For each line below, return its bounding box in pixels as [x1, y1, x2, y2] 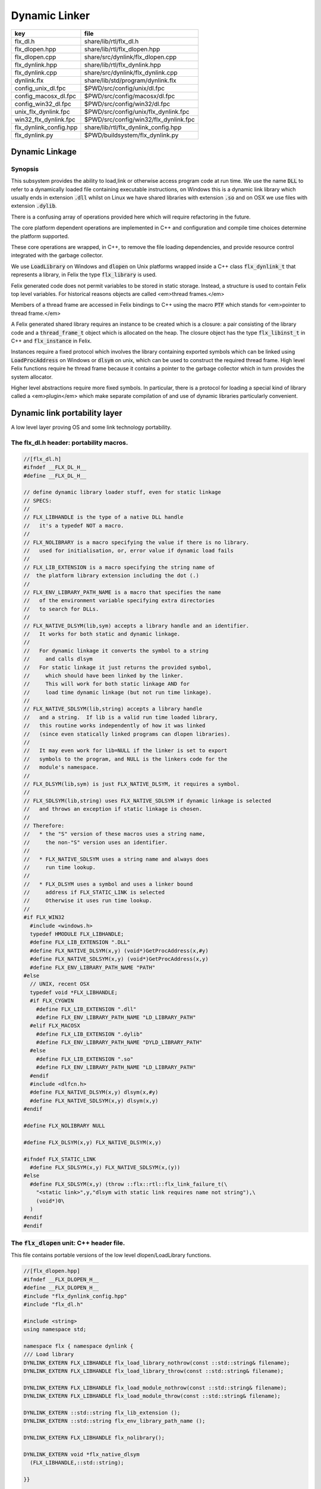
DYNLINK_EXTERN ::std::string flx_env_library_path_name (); [23, 1418, 206, 1425]
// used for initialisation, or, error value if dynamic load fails [23, 547, 234, 554]
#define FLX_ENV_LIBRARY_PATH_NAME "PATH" [30, 964, 156, 971]
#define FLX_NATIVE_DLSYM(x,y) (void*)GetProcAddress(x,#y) [30, 947, 209, 954]
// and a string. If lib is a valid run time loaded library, [23, 714, 218, 721]
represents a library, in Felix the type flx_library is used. [11, 271, 157, 278]
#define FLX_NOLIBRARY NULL [23, 1123, 105, 1129]
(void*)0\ [36, 1197, 65, 1204]
